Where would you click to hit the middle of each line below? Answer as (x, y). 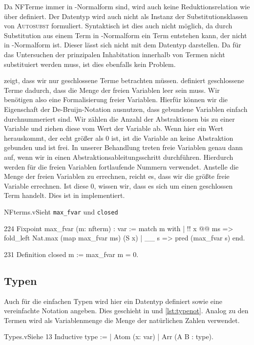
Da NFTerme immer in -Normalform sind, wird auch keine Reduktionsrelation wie (127, 6)
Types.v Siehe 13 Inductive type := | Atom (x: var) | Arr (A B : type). (109, 336)
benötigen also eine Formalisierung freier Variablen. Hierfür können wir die (116, 99)
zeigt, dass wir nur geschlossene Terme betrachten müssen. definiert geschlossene (124, 80)
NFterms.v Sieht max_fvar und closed (61, 211)
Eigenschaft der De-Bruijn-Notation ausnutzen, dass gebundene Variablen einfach (126, 109)
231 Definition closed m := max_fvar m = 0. (71, 254)
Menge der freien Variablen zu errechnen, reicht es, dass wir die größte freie (117, 176)
